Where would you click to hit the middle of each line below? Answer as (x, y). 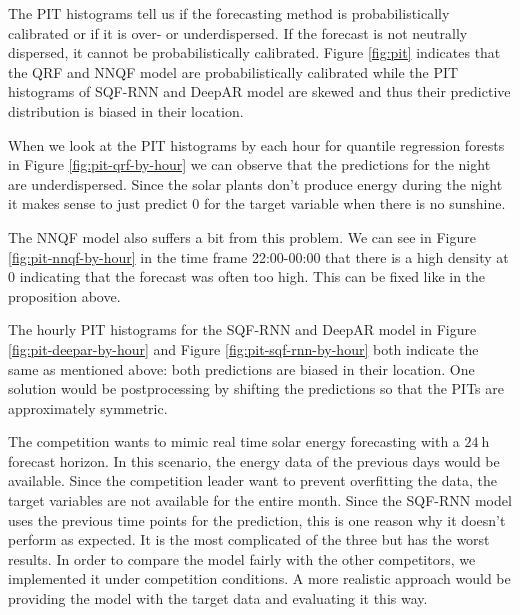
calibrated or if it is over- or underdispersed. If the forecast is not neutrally (238, 32)
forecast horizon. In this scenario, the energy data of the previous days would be (254, 460)
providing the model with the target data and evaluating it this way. (218, 598)
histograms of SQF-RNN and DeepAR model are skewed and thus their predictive (259, 91)
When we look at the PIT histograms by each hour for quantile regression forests (256, 144)
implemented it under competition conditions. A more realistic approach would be (259, 578)
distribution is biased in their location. (126, 110)
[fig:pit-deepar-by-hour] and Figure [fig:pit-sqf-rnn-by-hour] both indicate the (243, 348)
